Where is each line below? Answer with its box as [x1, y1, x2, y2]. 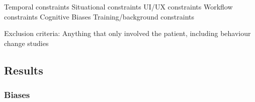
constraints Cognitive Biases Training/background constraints [4, 11, 195, 21]
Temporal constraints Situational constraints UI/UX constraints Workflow [4, 1, 233, 11]
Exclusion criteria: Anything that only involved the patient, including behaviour [4, 28, 251, 38]
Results [4, 62, 43, 77]
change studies [4, 37, 49, 48]
